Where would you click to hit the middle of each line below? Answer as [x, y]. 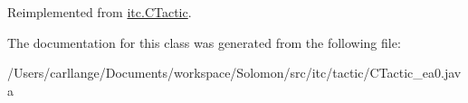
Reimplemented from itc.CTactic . [100, 12]
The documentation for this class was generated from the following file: [204, 42]
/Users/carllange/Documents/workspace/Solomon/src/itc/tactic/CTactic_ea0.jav [234, 73]
